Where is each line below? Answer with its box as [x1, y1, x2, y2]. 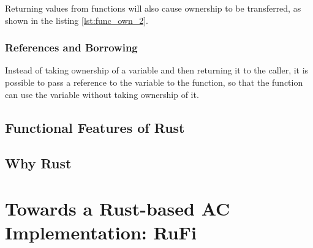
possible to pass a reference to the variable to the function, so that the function [5, 76, 303, 88]
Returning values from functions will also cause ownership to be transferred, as [5, 2, 301, 14]
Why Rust [5, 154, 72, 173]
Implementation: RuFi [5, 220, 197, 245]
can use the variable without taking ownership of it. [5, 88, 199, 100]
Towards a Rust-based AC [5, 195, 230, 220]
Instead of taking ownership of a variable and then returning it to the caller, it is [5, 64, 309, 77]
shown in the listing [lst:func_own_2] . [5, 13, 149, 26]
